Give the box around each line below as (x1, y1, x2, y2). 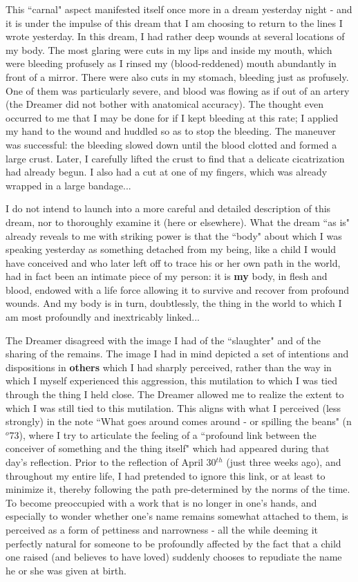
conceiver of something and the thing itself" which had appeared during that (6, 441, 330, 456)
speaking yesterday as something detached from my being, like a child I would (6, 242, 336, 256)
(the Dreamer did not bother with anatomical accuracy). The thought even (6, 97, 324, 111)
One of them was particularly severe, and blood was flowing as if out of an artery (6, 83, 350, 97)
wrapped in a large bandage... (6, 178, 131, 192)
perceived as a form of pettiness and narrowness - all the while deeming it (6, 522, 319, 536)
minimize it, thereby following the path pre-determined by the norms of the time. (6, 482, 350, 496)
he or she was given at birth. (6, 563, 126, 577)
